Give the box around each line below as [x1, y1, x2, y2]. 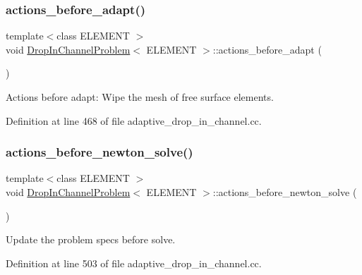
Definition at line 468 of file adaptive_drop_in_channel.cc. [6, 113, 262, 128]
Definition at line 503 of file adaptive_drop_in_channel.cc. [6, 255, 262, 270]
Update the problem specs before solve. [6, 232, 176, 247]
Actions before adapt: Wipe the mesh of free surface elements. [6, 90, 274, 104]
